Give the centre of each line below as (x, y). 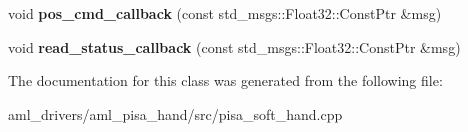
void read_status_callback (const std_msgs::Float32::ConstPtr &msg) (234, 46)
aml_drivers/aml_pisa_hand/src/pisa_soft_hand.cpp (175, 113)
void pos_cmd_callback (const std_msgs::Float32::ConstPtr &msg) (225, 13)
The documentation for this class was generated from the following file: (225, 80)
